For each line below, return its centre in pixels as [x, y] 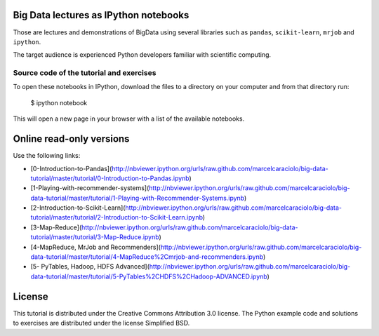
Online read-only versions [71, 139]
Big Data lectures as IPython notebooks [101, 15]
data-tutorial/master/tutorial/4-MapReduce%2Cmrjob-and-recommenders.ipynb [147, 257]
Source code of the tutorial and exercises [85, 73]
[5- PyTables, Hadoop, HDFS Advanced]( [90, 267]
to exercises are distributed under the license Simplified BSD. [101, 323]
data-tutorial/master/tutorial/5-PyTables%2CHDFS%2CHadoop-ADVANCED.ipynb [149, 276]
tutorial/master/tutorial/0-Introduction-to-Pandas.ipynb [110, 178]
